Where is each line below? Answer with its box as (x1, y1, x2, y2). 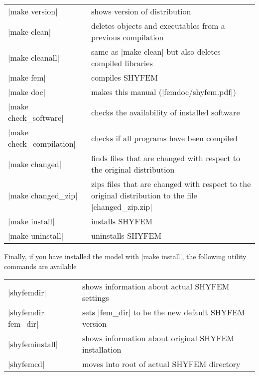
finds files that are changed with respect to (91, 152, 240, 164)
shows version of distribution (91, 5, 191, 17)
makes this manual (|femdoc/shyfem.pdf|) (91, 86, 236, 97)
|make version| (8, 5, 58, 17)
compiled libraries (91, 57, 153, 69)
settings (82, 292, 109, 304)
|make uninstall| (8, 230, 64, 241)
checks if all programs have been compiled (91, 132, 238, 144)
